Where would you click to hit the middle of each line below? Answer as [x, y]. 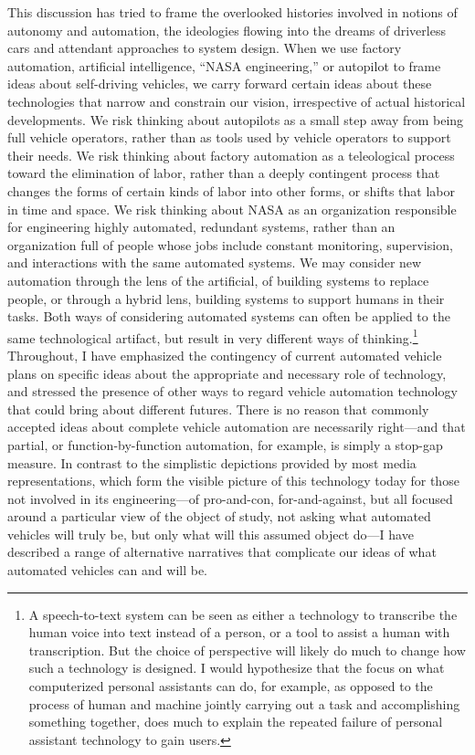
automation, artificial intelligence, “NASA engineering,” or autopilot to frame [224, 65]
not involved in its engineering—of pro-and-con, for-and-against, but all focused [230, 498]
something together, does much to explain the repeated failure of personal [236, 722]
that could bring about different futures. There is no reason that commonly [218, 409]
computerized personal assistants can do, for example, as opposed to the [231, 686]
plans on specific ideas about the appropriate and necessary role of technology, [227, 373]
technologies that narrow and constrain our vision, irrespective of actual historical [237, 101]
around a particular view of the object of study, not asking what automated [219, 516]
